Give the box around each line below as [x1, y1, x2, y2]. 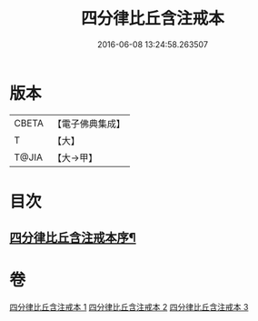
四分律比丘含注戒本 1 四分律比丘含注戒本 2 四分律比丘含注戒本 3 [9, 302, 249, 313]
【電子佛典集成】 [52, 117, 125, 130]
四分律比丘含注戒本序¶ [9, 230, 136, 246]
